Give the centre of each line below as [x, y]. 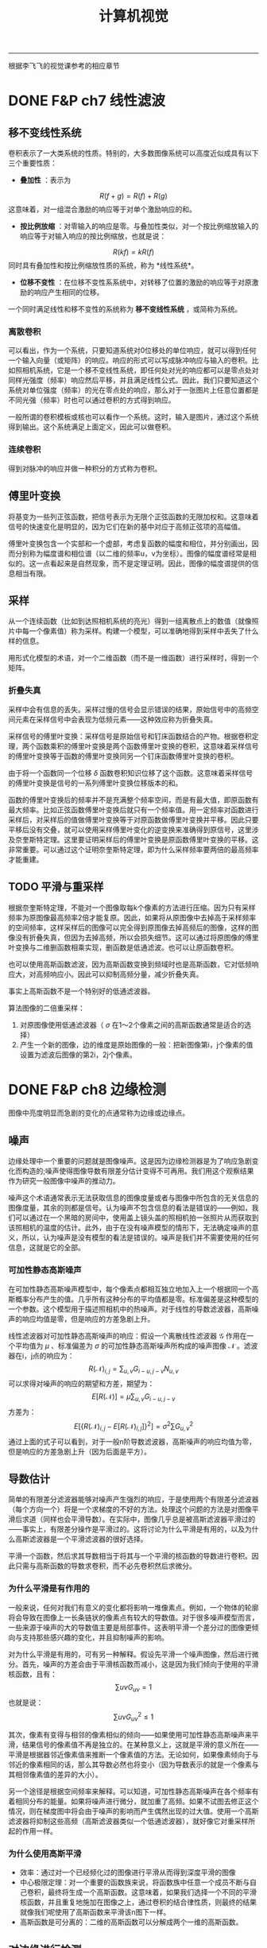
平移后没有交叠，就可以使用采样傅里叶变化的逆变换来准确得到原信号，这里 [130, 829]
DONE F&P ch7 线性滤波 [87, 101]
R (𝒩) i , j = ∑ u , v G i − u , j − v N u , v [133, 1369]
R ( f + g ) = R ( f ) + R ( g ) [133, 196]
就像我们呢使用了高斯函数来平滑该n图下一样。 [95, 1912]
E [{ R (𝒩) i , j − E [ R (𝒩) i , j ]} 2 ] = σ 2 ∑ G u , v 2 [133, 1427]
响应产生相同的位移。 [69, 292]
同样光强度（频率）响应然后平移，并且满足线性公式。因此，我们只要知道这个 [133, 380]
